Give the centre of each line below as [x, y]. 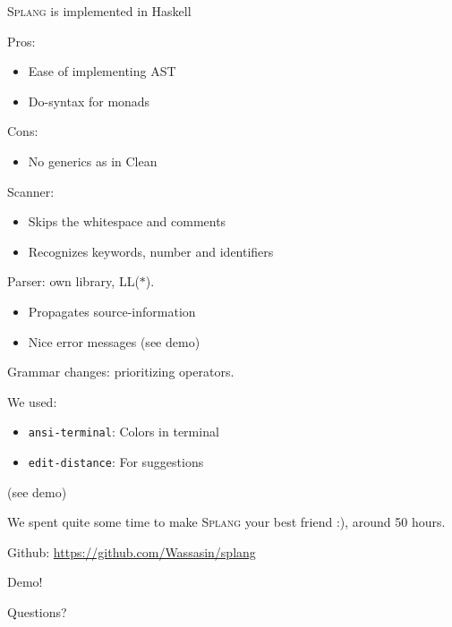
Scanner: [31, 191]
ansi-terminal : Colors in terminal [124, 432]
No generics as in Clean [93, 161]
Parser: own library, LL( [73, 281]
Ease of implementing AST [102, 71]
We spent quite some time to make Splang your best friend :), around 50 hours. [226, 522]
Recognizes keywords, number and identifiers [151, 251]
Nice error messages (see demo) [114, 341]
